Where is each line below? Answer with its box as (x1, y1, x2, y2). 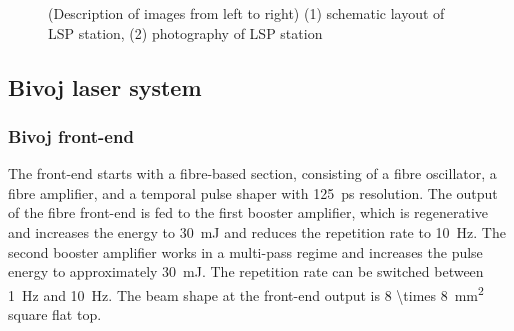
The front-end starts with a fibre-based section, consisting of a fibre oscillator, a (8, 163, 497, 184)
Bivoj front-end (8, 123, 134, 148)
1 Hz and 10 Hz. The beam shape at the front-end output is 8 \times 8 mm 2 (8, 281, 484, 305)
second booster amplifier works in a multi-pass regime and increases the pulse (8, 241, 483, 262)
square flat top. (8, 304, 102, 324)
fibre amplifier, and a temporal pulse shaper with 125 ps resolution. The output (8, 182, 498, 203)
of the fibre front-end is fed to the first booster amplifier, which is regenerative (8, 202, 489, 223)
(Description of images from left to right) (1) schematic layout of (48, 3, 445, 23)
